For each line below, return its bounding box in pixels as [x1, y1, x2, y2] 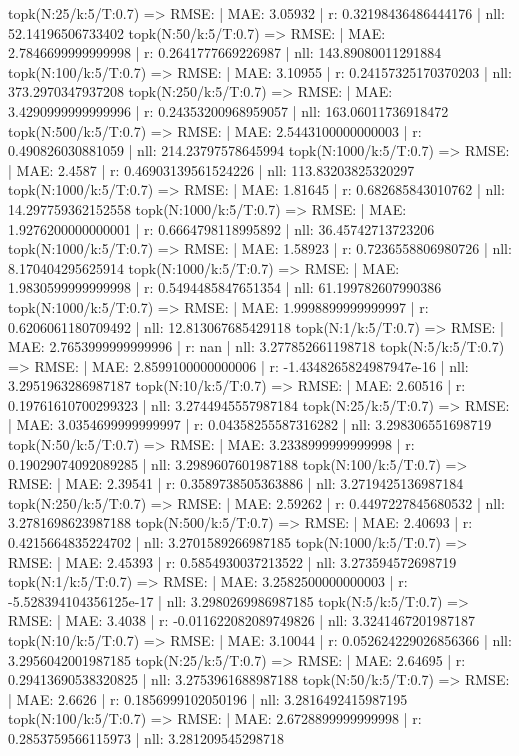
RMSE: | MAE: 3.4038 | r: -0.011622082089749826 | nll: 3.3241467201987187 [8, 610, 475, 631]
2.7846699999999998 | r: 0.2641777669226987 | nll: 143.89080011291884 [8, 42, 442, 63]
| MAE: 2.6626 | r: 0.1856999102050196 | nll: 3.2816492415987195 [8, 688, 408, 709]
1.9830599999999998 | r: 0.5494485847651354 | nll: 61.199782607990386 [8, 277, 442, 298]
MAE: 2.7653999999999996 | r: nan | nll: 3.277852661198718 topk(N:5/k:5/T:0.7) [8, 336, 505, 357]
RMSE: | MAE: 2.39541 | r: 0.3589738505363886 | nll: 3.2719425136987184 [8, 473, 464, 494]
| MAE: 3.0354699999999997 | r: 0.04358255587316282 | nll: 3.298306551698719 [8, 414, 492, 435]
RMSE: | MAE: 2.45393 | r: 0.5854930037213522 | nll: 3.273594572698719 [8, 551, 457, 572]
